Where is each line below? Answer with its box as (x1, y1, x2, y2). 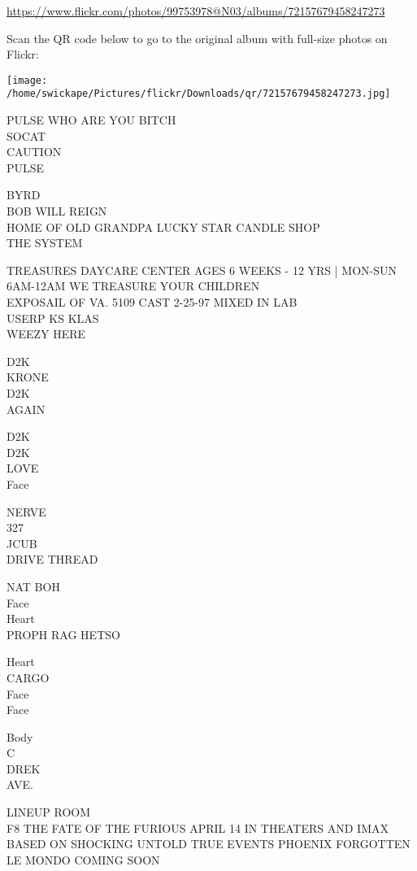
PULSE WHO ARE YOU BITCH (7, 111, 176, 128)
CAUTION (7, 143, 62, 160)
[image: (7, 74, 48, 86)
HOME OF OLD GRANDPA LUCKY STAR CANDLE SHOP (7, 218, 320, 235)
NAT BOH (7, 577, 60, 594)
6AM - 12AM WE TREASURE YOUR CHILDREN (7, 277, 260, 294)
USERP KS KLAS (7, 309, 99, 326)
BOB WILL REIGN (7, 203, 107, 220)
